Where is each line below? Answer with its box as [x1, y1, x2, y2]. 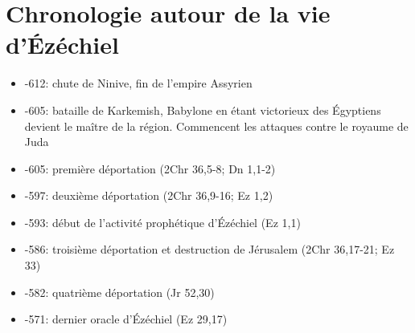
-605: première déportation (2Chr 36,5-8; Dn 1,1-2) [24, 160, 276, 177]
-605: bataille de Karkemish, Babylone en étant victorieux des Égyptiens [24, 101, 381, 118]
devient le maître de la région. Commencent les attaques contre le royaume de [24, 117, 409, 134]
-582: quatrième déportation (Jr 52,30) [24, 283, 215, 300]
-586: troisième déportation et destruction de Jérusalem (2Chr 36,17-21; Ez [24, 241, 395, 258]
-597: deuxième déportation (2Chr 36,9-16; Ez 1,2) [24, 187, 273, 204]
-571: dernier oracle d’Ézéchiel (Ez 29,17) [24, 311, 228, 327]
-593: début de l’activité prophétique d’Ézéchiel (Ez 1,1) [24, 213, 301, 230]
